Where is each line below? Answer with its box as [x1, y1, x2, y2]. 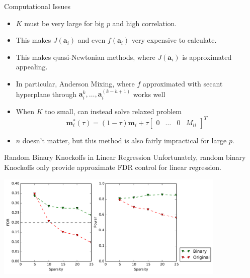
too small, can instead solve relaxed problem [45, 106, 182, 116]
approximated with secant [142, 78, 223, 88]
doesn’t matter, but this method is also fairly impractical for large [22, 135, 227, 145]
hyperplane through [16, 88, 77, 99]
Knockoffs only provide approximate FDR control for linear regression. [4, 162, 221, 172]
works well [133, 88, 165, 99]
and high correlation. [112, 18, 177, 28]
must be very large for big [24, 18, 105, 28]
